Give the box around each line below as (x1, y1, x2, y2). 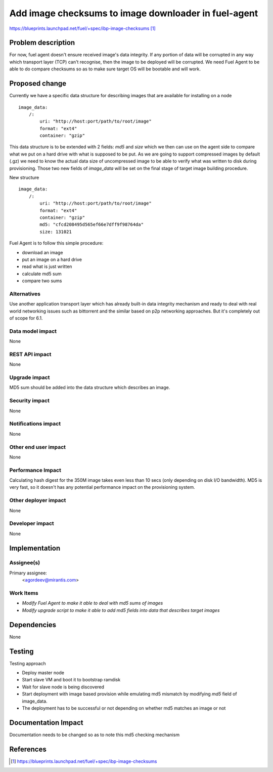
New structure (9, 175, 39, 181)
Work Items (9, 590, 38, 597)
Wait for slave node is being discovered (22, 684, 105, 690)
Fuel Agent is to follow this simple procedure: (9, 240, 104, 246)
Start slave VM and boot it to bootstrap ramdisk (22, 677, 121, 683)
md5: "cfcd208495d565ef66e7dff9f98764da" (39, 222, 144, 227)
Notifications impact (9, 420, 61, 428)
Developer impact (9, 520, 54, 527)
